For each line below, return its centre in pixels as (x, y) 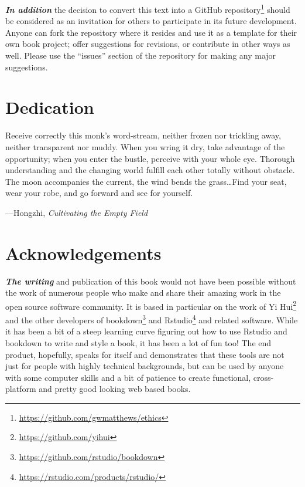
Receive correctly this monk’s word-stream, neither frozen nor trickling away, (143, 135)
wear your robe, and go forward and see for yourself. (99, 193)
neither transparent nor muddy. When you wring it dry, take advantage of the (145, 146)
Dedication (50, 107)
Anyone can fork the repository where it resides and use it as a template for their (151, 32)
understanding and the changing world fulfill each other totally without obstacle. (150, 170)
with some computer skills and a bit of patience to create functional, (128, 377)
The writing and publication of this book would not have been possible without (151, 281)
